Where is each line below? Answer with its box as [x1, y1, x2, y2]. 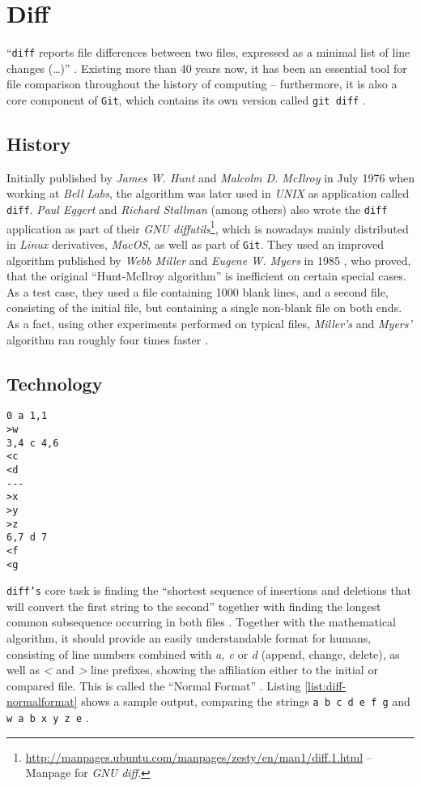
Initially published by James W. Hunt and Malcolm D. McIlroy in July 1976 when [6, 169, 415, 186]
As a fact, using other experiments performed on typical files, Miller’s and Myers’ [6, 314, 412, 331]
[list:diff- [304, 677, 347, 694]
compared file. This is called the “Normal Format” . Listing [6, 677, 301, 694]
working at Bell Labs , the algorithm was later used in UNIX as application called [6, 185, 410, 202]
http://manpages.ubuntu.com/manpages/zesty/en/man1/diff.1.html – [25, 748, 372, 765]
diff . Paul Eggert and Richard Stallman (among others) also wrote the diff [6, 201, 388, 218]
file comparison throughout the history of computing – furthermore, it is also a [6, 75, 398, 92]
